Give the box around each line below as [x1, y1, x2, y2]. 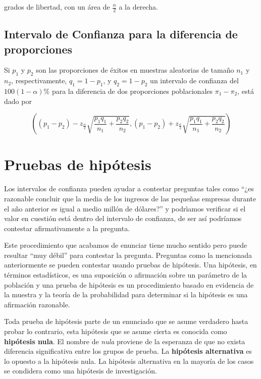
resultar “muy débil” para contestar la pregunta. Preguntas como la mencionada [4, 249, 252, 260]
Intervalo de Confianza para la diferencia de [4, 26, 238, 42]
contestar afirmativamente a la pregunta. [4, 223, 130, 233]
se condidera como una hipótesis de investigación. [4, 365, 157, 376]
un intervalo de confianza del [150, 75, 239, 86]
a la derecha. [119, 2, 158, 12]
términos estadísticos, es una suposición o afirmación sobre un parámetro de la [4, 269, 247, 280]
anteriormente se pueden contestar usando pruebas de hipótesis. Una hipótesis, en [4, 259, 257, 270]
